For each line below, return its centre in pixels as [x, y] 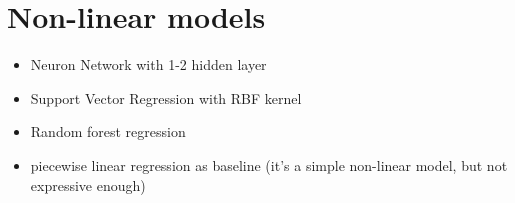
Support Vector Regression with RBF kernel [166, 97]
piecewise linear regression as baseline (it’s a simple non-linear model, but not [269, 164]
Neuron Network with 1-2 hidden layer [148, 64]
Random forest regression [108, 131]
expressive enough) [88, 184]
